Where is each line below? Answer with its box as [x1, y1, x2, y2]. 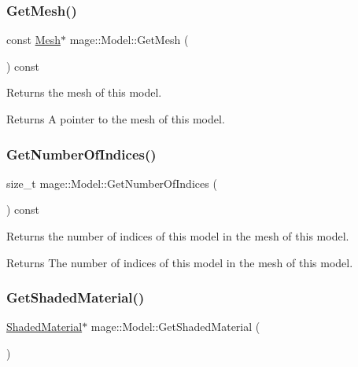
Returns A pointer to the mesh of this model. [6, 111, 225, 127]
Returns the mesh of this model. [6, 84, 162, 101]
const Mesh [6, 31, 61, 48]
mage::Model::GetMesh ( [69, 31, 189, 48]
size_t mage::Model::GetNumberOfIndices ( [6, 174, 217, 191]
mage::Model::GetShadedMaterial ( [90, 318, 260, 335]
